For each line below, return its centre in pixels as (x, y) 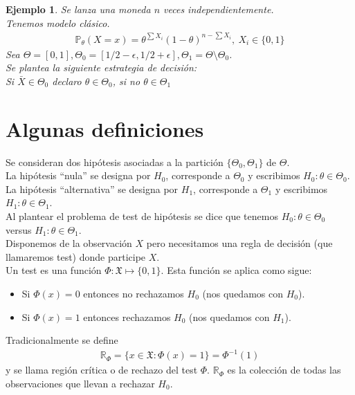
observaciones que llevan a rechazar (80, 383)
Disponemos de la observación (69, 243)
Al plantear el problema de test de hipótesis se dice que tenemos (142, 216)
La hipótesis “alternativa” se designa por (92, 189)
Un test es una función (54, 270)
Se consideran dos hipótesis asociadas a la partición (115, 162)
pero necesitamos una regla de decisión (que (239, 243)
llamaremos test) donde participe (76, 256)
